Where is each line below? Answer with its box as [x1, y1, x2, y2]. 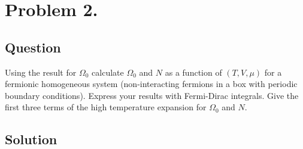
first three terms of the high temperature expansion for [5, 101, 207, 113]
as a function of [165, 66, 222, 78]
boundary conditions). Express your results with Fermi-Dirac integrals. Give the [5, 89, 299, 101]
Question [5, 38, 61, 56]
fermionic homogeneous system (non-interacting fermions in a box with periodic [5, 77, 298, 90]
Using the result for [5, 66, 77, 78]
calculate [92, 66, 124, 78]
